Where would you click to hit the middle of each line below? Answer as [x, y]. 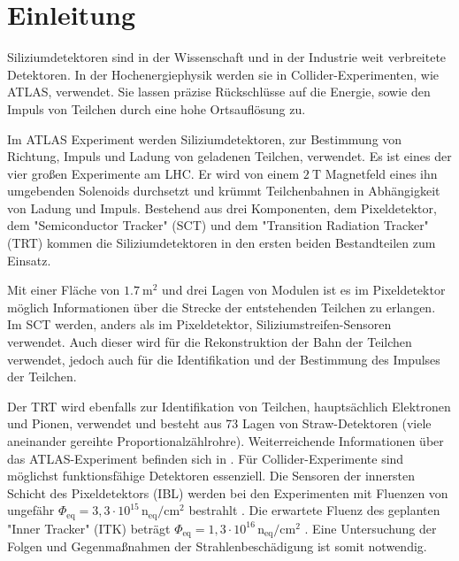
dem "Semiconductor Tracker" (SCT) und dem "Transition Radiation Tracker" [218, 225]
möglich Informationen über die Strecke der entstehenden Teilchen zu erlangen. [222, 307]
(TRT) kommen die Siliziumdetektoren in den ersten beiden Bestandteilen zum [222, 243]
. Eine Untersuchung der [371, 528]
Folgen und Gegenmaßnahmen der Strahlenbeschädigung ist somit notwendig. [217, 546]
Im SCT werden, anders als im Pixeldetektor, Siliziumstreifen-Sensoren [199, 324]
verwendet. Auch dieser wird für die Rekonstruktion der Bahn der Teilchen [210, 342]
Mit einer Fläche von [64, 290]
